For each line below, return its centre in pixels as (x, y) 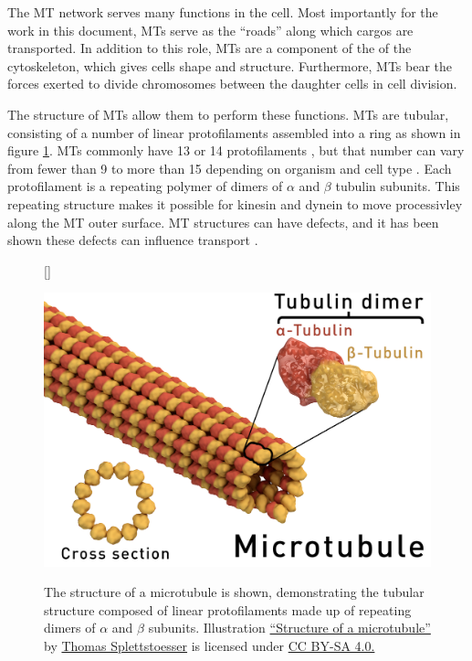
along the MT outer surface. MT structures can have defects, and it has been (223, 222)
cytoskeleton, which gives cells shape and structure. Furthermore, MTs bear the (230, 65)
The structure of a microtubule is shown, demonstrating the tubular (234, 592)
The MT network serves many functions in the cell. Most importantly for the (223, 12)
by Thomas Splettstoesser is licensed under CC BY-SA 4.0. (210, 646)
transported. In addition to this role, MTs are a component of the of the (210, 48)
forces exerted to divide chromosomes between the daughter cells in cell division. (232, 84)
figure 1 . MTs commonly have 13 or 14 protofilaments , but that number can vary (236, 150)
